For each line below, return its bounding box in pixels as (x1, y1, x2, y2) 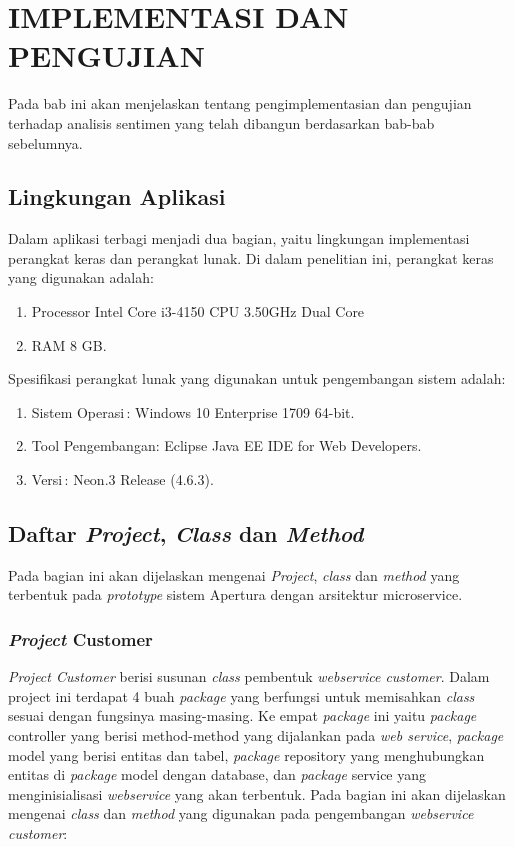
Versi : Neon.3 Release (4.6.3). (31, 469, 214, 490)
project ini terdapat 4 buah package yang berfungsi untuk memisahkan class (8, 685, 475, 706)
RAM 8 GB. (31, 334, 107, 355)
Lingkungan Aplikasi (8, 181, 226, 212)
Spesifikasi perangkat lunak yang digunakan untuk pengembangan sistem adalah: (8, 368, 506, 389)
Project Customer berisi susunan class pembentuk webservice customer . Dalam (8, 666, 490, 687)
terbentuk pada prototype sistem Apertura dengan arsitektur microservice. (8, 584, 463, 605)
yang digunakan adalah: (8, 267, 154, 288)
